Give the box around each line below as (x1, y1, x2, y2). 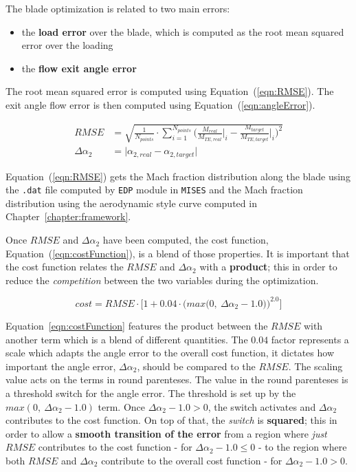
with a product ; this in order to (199, 259, 337, 274)
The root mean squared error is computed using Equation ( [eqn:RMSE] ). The (5, 84, 334, 98)
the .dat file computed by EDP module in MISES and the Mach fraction (5, 182, 303, 197)
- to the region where (258, 440, 347, 454)
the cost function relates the (5, 259, 124, 274)
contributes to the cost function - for (38, 440, 192, 454)
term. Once (98, 399, 146, 414)
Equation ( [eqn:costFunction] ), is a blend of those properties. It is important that (5, 246, 350, 260)
